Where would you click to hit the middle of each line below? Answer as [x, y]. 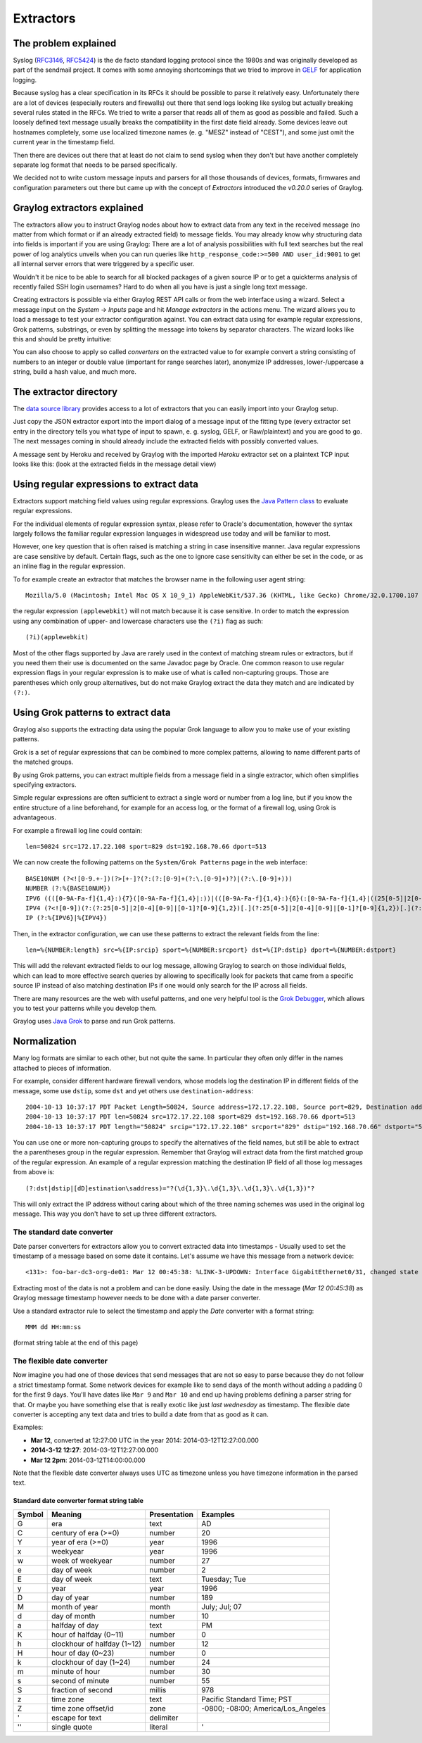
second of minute [81, 1680]
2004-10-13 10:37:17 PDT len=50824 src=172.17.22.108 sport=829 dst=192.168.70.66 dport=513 [191, 1117]
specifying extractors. [45, 785]
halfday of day [75, 1625]
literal [159, 1727]
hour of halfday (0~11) [88, 1635]
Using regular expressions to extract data [105, 484]
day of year [70, 1597]
